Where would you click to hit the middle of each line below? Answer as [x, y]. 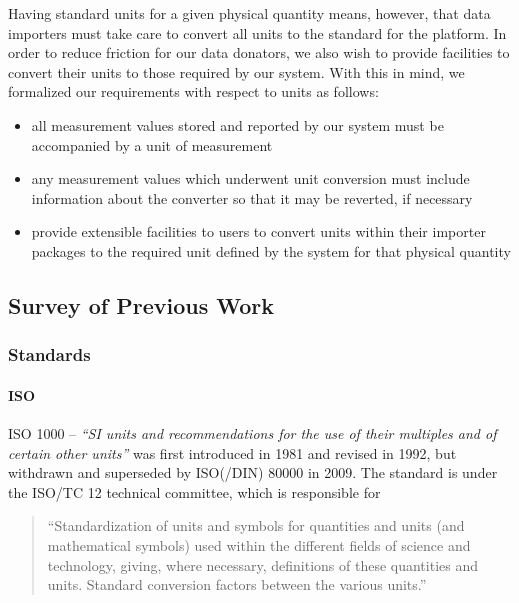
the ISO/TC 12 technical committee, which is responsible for [194, 491]
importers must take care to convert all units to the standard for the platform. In [257, 32]
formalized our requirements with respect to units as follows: [193, 91]
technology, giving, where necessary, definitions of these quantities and [263, 564]
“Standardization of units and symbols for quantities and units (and [256, 525]
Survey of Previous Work [141, 304]
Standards [49, 354]
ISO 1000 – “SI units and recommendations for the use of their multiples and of [252, 432]
